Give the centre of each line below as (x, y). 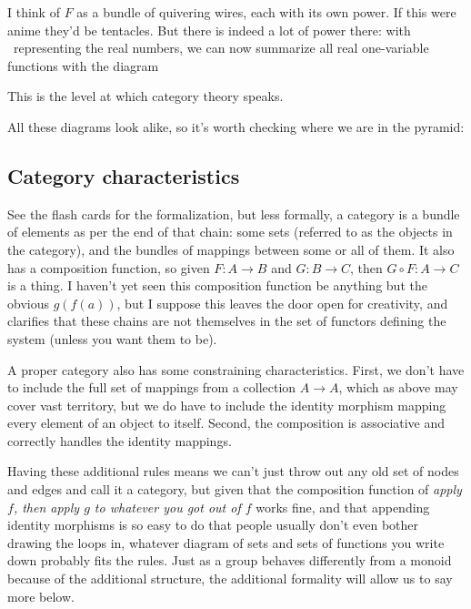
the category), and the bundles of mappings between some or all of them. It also (231, 249)
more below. (41, 596)
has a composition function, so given (109, 267)
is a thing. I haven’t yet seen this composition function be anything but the (217, 285)
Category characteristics (124, 175)
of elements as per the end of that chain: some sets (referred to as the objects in (230, 232)
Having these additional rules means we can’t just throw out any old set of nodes (233, 471)
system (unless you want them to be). (112, 338)
